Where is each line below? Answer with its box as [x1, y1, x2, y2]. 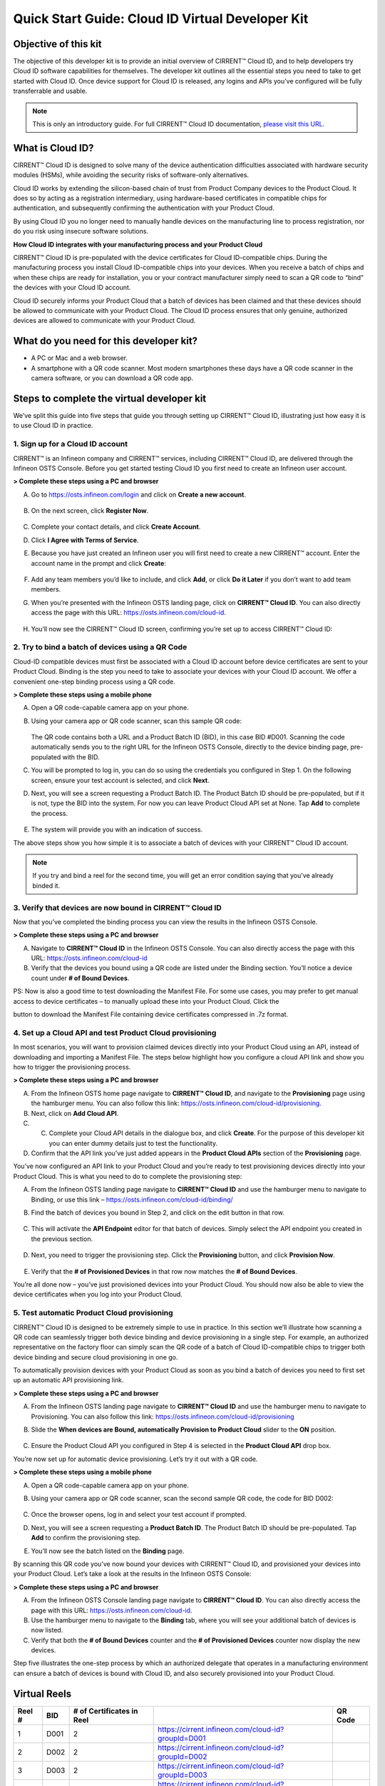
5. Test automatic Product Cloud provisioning [13, 1308, 174, 1318]
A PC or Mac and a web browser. [31, 354, 128, 362]
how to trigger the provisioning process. [13, 1062, 131, 1071]
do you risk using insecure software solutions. [13, 227, 149, 236]
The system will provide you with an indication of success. [31, 825, 203, 834]
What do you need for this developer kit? [13, 335, 198, 347]
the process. [31, 809, 68, 817]
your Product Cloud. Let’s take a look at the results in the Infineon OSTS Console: [13, 1570, 252, 1578]
